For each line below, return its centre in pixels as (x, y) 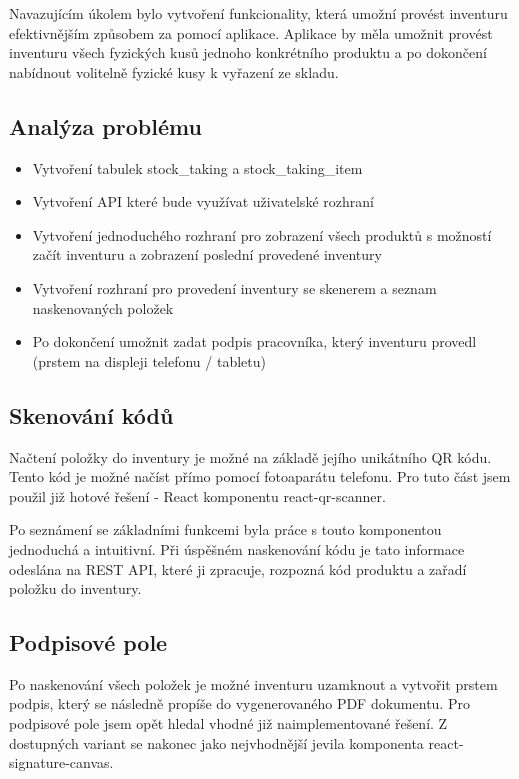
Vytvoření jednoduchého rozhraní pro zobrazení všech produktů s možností (262, 234)
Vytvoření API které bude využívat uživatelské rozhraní (203, 201)
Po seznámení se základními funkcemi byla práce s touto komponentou (225, 529)
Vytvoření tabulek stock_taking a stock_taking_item (197, 167)
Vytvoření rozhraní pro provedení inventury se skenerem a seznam (234, 287)
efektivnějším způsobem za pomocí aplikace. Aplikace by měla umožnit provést (251, 32)
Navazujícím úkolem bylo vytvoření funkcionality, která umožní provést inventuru (258, 13)
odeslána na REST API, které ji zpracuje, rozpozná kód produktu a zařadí (238, 568)
